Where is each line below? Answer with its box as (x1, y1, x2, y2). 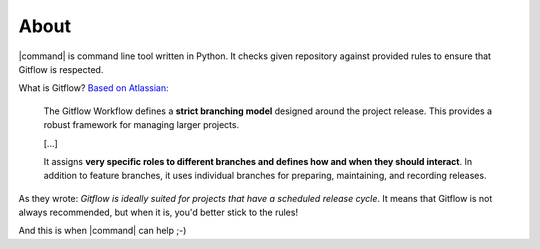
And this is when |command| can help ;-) (18, 225, 187, 237)
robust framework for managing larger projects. (43, 119, 240, 131)
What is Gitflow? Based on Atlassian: (18, 82, 169, 94)
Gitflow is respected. (18, 63, 104, 75)
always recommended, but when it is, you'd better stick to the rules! (18, 206, 299, 219)
